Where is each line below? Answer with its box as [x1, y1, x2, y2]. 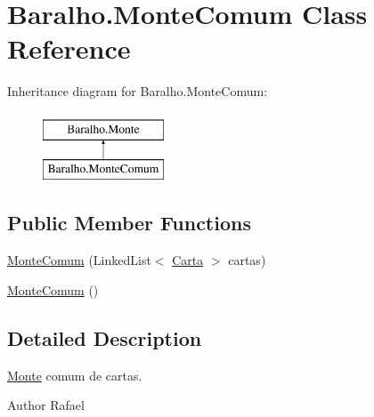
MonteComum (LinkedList [7, 251, 151, 269]
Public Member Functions [7, 209, 251, 237]
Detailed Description [7, 324, 202, 351]
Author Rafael [7, 396, 85, 414]
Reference [7, 30, 131, 67]
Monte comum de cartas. [7, 365, 142, 384]
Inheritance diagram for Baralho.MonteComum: [7, 82, 268, 100]
